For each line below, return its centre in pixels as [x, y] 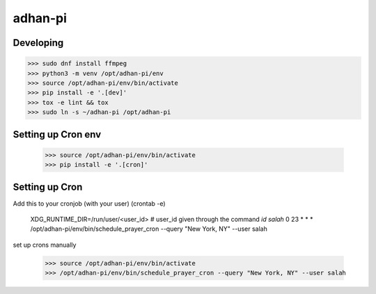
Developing [38, 43]
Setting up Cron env [57, 134]
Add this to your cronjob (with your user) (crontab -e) [89, 203]
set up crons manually [45, 245]
